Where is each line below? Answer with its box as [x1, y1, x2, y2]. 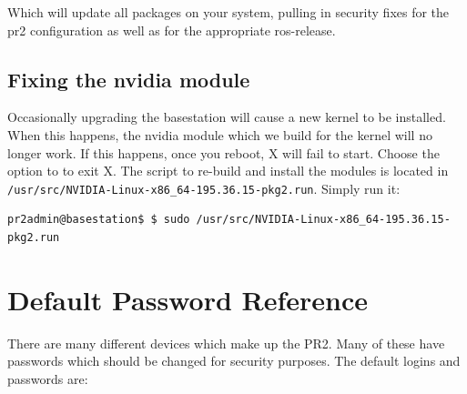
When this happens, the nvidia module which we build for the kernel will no [7, 125, 432, 144]
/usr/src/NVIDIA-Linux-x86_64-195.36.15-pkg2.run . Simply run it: [7, 178, 401, 197]
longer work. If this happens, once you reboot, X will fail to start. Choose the [7, 143, 440, 162]
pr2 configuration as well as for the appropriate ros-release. [7, 20, 336, 39]
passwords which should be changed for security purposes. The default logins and [7, 351, 461, 370]
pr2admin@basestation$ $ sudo [7, 213, 190, 227]
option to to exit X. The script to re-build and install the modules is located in [7, 161, 449, 180]
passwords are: [7, 369, 88, 388]
